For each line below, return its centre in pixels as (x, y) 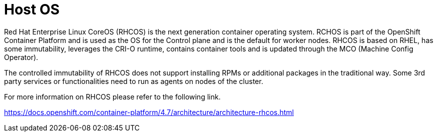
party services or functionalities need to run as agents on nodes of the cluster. (134, 81)
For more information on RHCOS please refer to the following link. (113, 96)
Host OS (32, 9)
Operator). (21, 57)
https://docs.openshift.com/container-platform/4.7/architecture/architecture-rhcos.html (149, 112)
